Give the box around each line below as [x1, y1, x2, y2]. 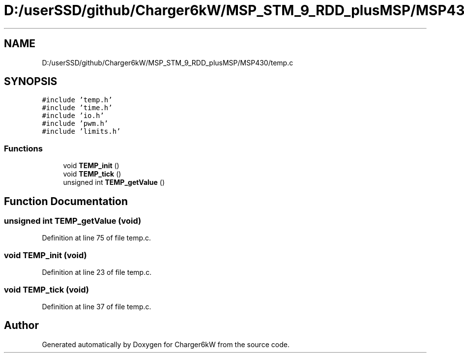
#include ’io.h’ [42, 112, 104, 120]
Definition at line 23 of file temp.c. [42, 268, 152, 277]
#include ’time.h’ [42, 104, 113, 112]
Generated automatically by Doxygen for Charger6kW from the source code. [42, 340, 290, 349]
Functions [4, 143, 43, 153]
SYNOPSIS [4, 75, 58, 88]
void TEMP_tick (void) [4, 284, 89, 295]
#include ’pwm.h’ [42, 119, 109, 128]
